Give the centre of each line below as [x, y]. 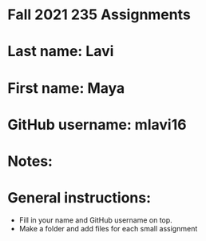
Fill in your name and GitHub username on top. [95, 220]
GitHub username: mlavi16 [97, 125]
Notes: [30, 161]
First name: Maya [66, 88]
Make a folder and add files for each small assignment [108, 228]
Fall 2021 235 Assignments [99, 15]
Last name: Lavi [61, 52]
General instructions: [79, 198]
